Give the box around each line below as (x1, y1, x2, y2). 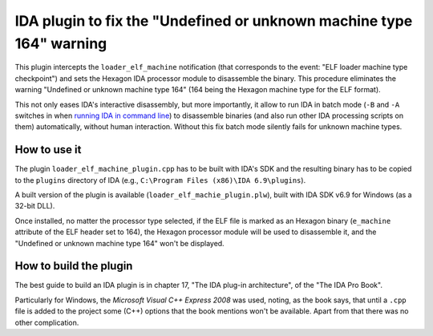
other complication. (14, 318, 79, 327)
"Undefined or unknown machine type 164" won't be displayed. (14, 238, 225, 248)
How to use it (14, 143, 82, 156)
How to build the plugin (14, 259, 133, 273)
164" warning (14, 34, 107, 52)
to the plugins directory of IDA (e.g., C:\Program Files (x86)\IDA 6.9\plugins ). (14, 175, 306, 184)
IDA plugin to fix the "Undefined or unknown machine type (14, 12, 413, 30)
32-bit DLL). (14, 201, 55, 211)
